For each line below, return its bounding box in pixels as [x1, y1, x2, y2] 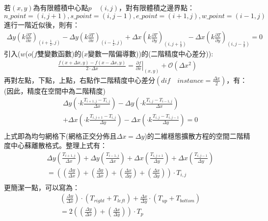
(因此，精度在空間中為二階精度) [4, 85, 106, 96]
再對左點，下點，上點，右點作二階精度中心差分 [4, 74, 155, 85]
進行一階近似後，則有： [4, 19, 80, 29]
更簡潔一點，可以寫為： [4, 182, 80, 192]
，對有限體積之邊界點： [118, 2, 194, 12]
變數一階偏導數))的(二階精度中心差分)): [87, 49, 214, 59]
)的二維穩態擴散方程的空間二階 [144, 130, 243, 141]
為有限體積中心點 [33, 2, 88, 12]
